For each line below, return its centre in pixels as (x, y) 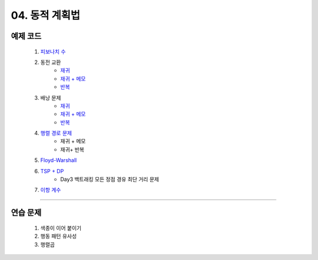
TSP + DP (52, 171)
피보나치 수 (53, 51)
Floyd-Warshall (59, 160)
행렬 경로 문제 (56, 133)
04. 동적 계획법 (46, 15)
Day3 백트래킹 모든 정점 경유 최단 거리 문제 (110, 180)
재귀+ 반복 (72, 149)
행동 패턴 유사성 (59, 236)
